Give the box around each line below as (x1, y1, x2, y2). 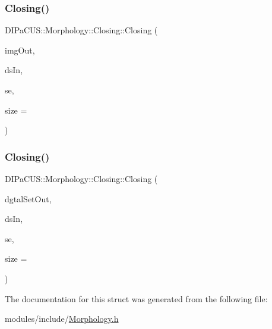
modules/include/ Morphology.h (5, 312, 119, 325)
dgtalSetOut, (5, 192, 52, 205)
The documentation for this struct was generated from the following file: (5, 292, 268, 305)
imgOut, (5, 43, 35, 56)
